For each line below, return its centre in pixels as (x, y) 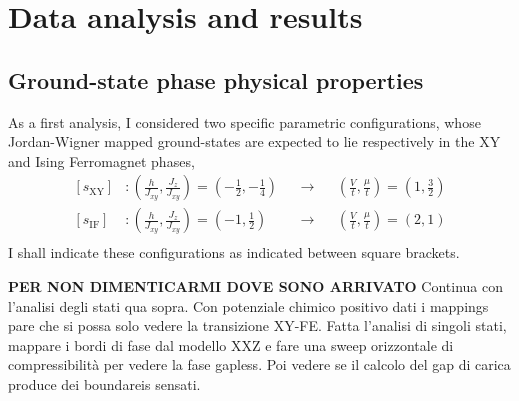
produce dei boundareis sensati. (104, 384)
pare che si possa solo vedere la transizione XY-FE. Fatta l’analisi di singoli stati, (257, 325)
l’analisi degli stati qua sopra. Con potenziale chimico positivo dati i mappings (248, 305)
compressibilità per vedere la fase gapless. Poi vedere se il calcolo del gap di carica (259, 364)
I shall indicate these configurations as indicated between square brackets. (234, 252)
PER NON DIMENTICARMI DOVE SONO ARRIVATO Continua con (256, 286)
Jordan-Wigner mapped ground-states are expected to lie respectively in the (241, 141)
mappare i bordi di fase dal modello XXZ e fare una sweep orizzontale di (231, 344)
